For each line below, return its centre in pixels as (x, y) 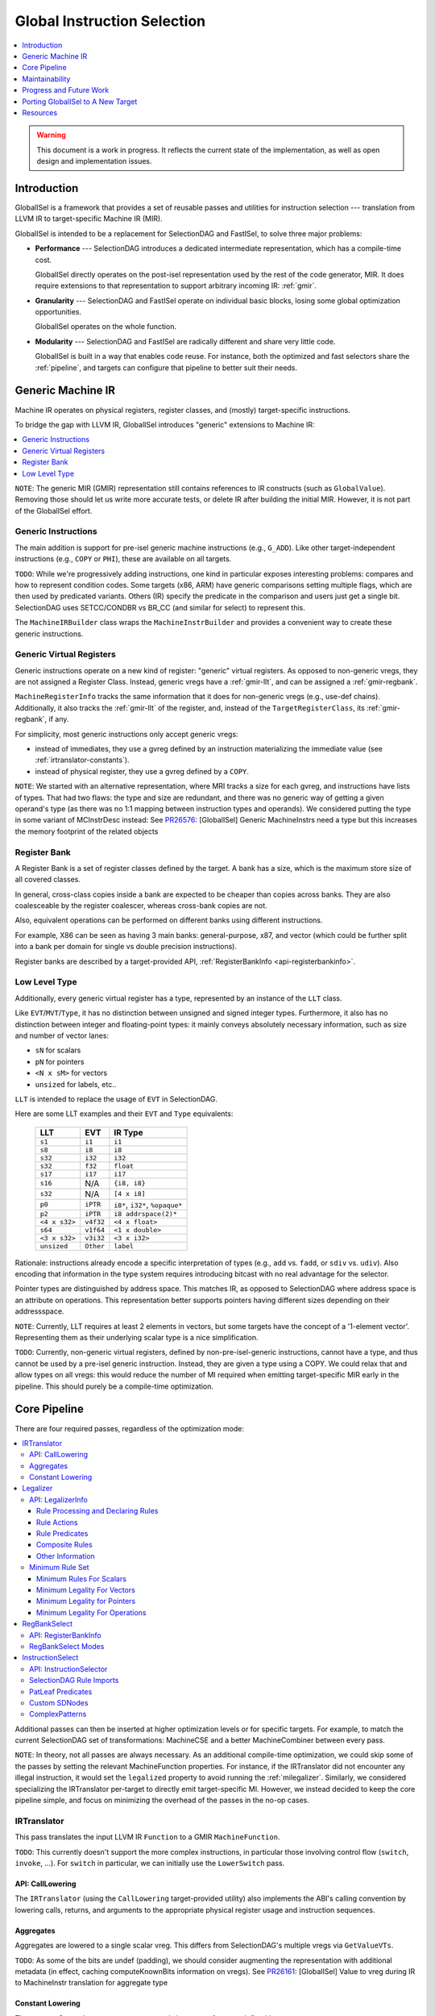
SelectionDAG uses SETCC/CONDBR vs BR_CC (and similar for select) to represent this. (160, 607)
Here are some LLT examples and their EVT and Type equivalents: (124, 1114)
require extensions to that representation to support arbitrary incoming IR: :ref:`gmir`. (176, 285)
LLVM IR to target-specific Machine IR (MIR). (89, 219)
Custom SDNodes (59, 1702)
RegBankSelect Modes (67, 1646)
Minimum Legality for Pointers (86, 1602)
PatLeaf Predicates (61, 1691)
